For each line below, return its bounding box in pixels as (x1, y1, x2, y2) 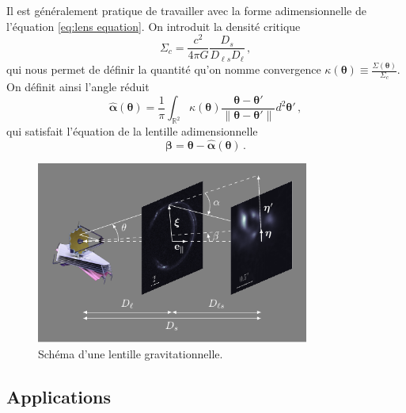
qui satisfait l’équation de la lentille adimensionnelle (6, 123, 258, 140)
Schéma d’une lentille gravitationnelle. (38, 345, 223, 361)
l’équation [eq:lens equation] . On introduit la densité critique (6, 17, 301, 34)
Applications (6, 384, 112, 408)
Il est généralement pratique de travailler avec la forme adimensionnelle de (6, 2, 366, 18)
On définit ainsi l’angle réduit (6, 78, 150, 95)
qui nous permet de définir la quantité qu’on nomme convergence (6, 61, 321, 78)
